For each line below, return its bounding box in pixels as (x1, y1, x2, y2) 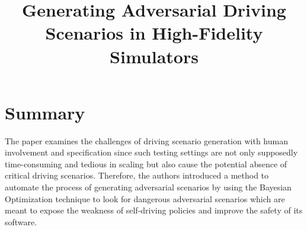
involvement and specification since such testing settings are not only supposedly (5, 146, 298, 158)
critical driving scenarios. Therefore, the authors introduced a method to (5, 169, 269, 182)
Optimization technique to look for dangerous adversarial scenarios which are (5, 192, 285, 205)
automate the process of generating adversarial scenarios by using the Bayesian (5, 181, 292, 193)
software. (5, 215, 37, 228)
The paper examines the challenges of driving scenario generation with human (5, 134, 288, 147)
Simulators (110, 44, 199, 68)
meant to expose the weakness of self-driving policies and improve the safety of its (5, 204, 303, 216)
